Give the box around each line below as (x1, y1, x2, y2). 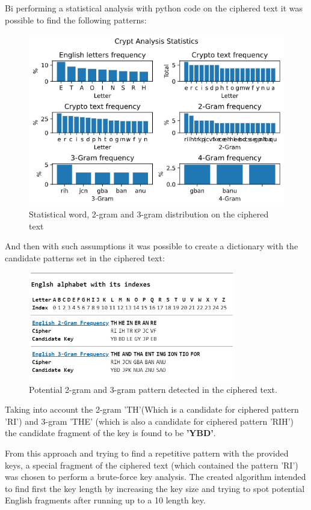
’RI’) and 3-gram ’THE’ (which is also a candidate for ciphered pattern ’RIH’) (5, 414, 294, 427)
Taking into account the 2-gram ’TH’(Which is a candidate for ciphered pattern (5, 403, 299, 416)
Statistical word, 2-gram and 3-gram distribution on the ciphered (29, 208, 269, 220)
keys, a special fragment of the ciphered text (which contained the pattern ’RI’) (5, 458, 298, 471)
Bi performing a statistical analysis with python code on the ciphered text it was (5, 2, 303, 14)
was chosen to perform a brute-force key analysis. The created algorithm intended (5, 470, 306, 483)
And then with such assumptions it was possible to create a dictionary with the (5, 240, 298, 252)
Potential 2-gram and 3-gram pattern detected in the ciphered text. (29, 383, 277, 395)
